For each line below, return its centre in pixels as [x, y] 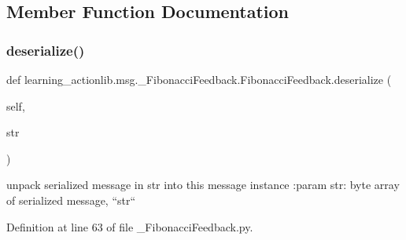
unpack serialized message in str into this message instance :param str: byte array [203, 185]
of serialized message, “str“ [71, 200]
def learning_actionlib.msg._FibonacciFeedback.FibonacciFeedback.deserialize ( [199, 79]
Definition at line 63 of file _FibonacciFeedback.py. [130, 226]
